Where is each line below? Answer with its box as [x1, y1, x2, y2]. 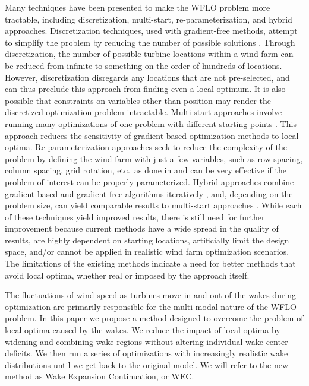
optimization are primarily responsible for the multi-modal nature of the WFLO [5, 300, 297, 312]
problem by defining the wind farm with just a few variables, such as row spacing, [5, 152, 303, 164]
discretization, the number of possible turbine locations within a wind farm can [5, 48, 294, 60]
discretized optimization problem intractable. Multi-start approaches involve [5, 106, 282, 118]
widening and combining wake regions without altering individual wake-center [5, 335, 288, 347]
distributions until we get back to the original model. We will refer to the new [5, 358, 289, 371]
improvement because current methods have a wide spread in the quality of [5, 222, 279, 235]
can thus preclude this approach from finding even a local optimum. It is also [5, 83, 286, 95]
